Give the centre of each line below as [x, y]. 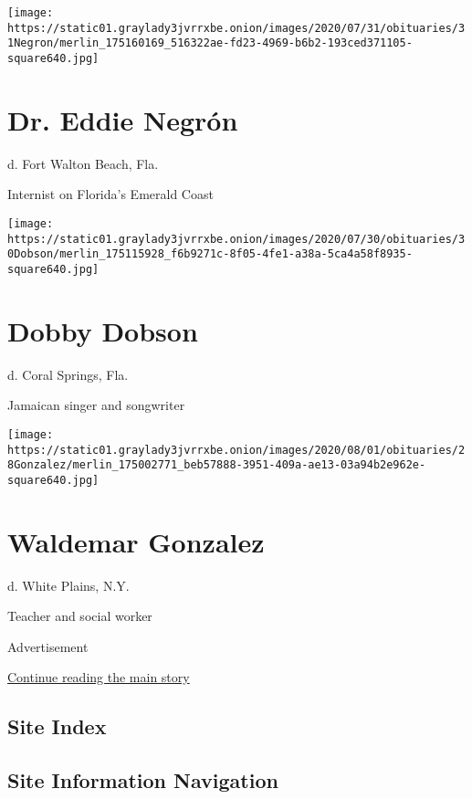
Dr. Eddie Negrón [123, 119]
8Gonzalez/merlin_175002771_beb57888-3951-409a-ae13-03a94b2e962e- [217, 465]
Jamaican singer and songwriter [96, 405]
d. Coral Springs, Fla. [68, 374]
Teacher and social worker [80, 616]
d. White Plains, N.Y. [68, 585]
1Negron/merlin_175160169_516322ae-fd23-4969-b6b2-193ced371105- [210, 43]
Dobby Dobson [103, 330]
